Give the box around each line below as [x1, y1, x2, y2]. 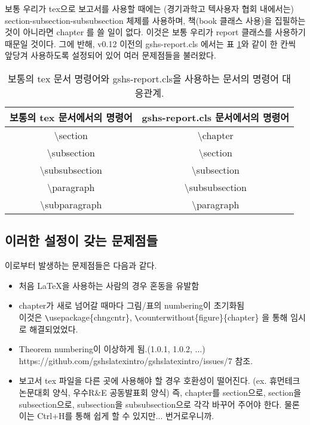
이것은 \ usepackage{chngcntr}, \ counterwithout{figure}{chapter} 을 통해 [19, 310, 288, 323]
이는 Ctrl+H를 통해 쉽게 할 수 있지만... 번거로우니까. [19, 409, 214, 422]
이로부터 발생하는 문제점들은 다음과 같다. [5, 259, 157, 272]
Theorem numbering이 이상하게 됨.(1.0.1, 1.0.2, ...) [19, 343, 205, 355]
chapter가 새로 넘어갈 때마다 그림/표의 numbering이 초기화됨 [19, 299, 245, 312]
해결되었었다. [29, 322, 78, 335]
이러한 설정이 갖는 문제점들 [5, 231, 158, 250]
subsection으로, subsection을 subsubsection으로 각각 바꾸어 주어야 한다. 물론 [19, 398, 300, 410]
